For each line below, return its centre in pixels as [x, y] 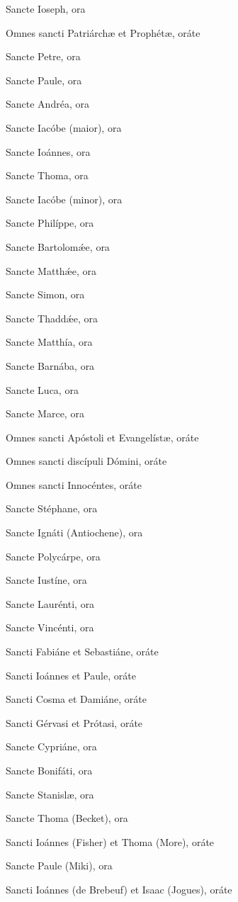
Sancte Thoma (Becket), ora [67, 818]
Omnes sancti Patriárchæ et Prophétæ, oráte [103, 32]
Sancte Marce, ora [45, 413]
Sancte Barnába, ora [50, 365]
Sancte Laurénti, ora [50, 603]
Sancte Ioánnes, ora [48, 151]
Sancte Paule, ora [44, 80]
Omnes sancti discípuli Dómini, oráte [86, 461]
